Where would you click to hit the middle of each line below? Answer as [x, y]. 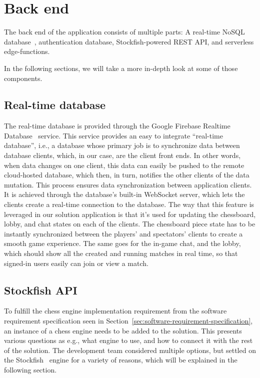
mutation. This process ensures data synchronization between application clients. [128, 184]
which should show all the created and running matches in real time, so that [121, 253]
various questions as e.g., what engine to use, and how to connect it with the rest [128, 340]
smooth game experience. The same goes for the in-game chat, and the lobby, [122, 243]
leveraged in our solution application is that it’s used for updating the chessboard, [130, 214]
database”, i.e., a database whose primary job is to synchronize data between [122, 145]
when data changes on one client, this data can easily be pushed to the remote [124, 165]
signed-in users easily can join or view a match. [76, 263]
